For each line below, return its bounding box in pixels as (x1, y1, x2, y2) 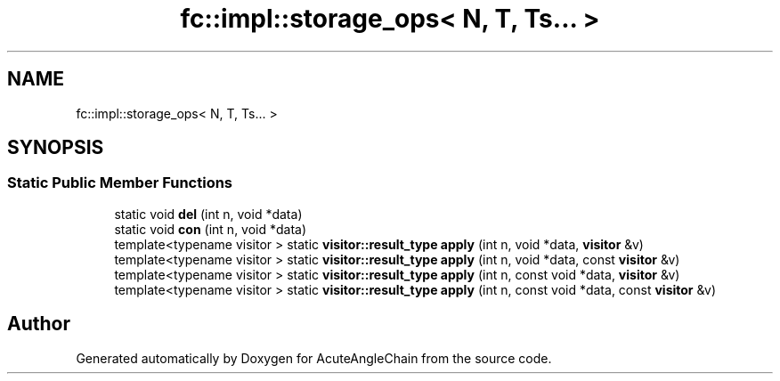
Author (7, 312, 70, 336)
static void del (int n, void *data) (114, 206, 303, 222)
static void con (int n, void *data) (114, 221, 307, 237)
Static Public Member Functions (7, 174, 233, 192)
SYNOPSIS (7, 136, 104, 159)
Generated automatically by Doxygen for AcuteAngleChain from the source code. (76, 350, 552, 366)
